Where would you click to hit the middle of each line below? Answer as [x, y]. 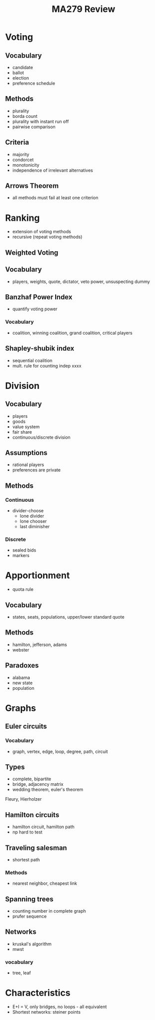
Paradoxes [22, 666]
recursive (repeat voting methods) [47, 237]
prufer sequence [30, 917]
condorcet [23, 160]
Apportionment [38, 576]
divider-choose [28, 510]
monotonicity [26, 165]
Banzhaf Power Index [39, 297]
